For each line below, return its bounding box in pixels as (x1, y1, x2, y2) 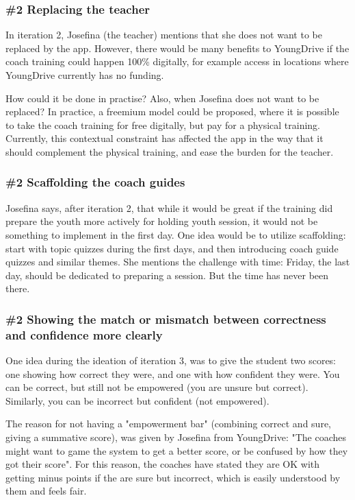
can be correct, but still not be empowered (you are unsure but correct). (5, 380, 308, 394)
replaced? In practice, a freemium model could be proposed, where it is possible (5, 104, 339, 119)
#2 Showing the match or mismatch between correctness (5, 310, 326, 327)
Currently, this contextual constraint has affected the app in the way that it (5, 131, 324, 145)
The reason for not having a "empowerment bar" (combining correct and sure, (5, 416, 331, 431)
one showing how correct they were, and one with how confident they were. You (5, 366, 340, 381)
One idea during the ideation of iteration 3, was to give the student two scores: (5, 353, 337, 368)
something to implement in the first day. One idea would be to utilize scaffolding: (5, 227, 346, 241)
